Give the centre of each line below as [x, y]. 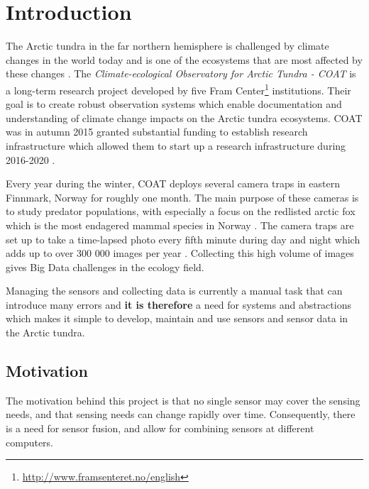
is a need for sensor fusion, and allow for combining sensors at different [160, 428]
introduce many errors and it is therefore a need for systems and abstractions [178, 304]
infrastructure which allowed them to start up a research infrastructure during [176, 145]
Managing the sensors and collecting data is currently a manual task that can [174, 291]
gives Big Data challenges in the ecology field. [105, 267]
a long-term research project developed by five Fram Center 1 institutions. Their [178, 89]
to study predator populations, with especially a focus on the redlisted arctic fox [181, 211]
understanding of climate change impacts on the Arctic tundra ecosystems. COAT [184, 117]
